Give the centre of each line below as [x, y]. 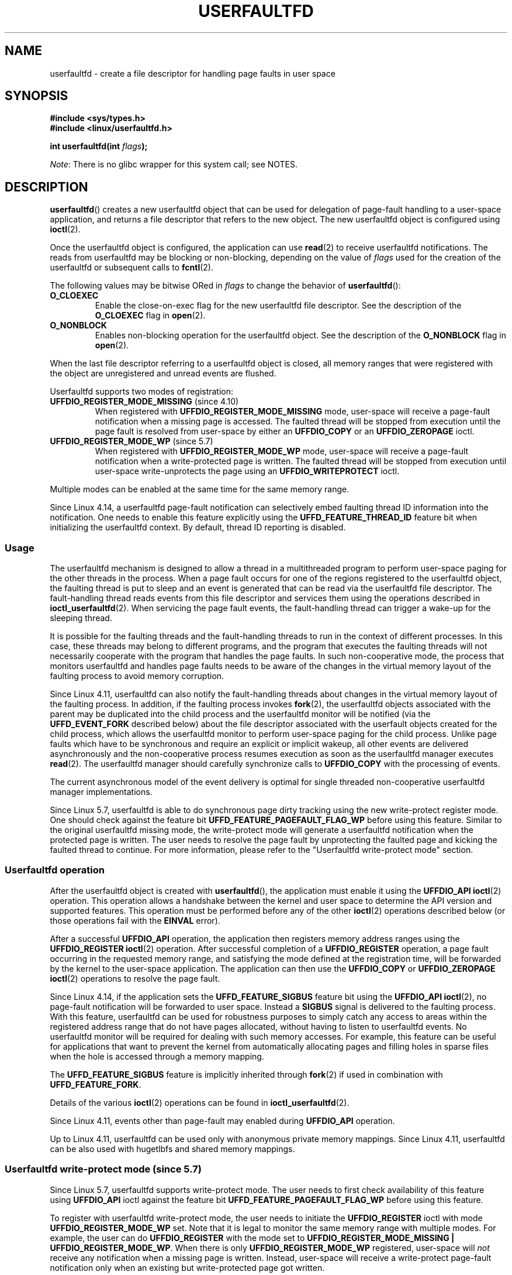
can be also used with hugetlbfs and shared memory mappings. [172, 1149]
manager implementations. [101, 792]
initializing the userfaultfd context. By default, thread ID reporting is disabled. [198, 527]
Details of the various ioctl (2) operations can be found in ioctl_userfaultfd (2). [200, 1102]
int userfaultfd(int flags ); [99, 146]
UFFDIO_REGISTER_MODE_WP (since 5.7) [132, 441]
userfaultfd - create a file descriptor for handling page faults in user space [193, 73]
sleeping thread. [81, 618]
